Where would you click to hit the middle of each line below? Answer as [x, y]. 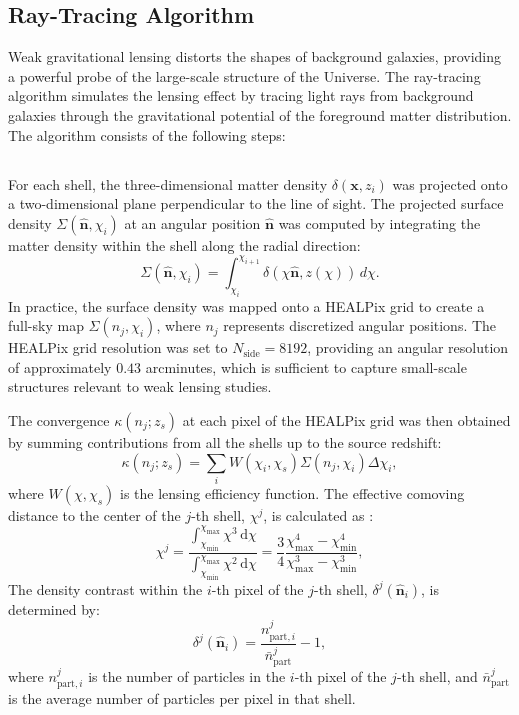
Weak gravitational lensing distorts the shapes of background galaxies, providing [255, 56]
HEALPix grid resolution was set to [118, 347]
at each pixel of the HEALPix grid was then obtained [346, 419]
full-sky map [46, 325]
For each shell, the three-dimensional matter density [168, 183]
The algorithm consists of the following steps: [147, 134]
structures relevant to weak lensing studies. [140, 386]
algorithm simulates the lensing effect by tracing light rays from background [241, 95]
